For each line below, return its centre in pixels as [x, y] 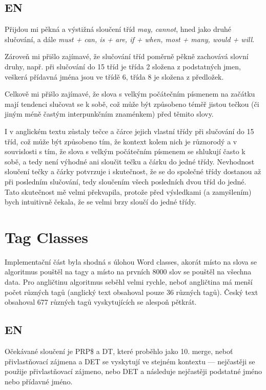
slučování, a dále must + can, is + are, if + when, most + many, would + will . [130, 39]
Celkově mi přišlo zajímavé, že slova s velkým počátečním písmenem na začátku [130, 94]
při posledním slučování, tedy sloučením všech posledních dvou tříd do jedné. [126, 181]
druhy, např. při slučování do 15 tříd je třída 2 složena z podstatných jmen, [123, 66]
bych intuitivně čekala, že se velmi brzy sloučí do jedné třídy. [100, 202]
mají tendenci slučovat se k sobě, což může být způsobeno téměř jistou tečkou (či [132, 104]
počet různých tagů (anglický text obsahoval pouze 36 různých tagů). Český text [131, 292]
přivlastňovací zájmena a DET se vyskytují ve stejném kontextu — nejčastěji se [130, 361]
